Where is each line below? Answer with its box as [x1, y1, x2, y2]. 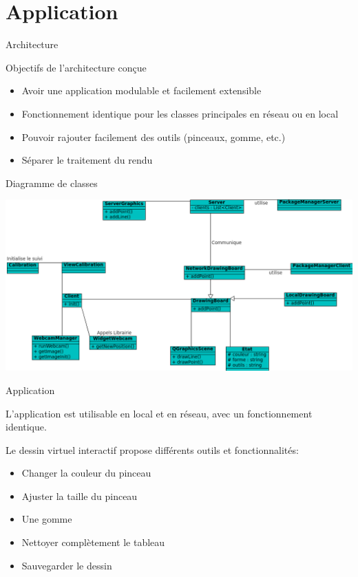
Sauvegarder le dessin [21, 558, 112, 572]
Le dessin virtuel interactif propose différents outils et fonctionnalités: [6, 442, 299, 457]
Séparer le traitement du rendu [21, 153, 153, 167]
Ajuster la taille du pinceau [21, 488, 138, 503]
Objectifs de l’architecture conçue [6, 60, 147, 74]
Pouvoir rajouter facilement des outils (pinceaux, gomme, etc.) [21, 129, 286, 144]
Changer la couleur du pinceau [21, 466, 151, 480]
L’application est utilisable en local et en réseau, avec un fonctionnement [6, 406, 313, 420]
